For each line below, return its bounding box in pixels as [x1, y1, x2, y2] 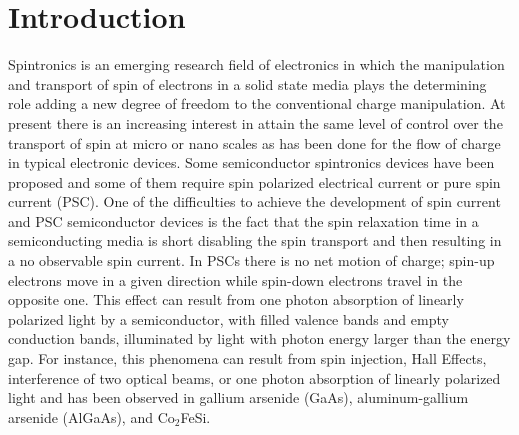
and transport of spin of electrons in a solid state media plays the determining [8, 73, 487, 94]
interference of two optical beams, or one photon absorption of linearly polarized [8, 367, 501, 388]
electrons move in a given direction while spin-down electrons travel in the [8, 269, 463, 290]
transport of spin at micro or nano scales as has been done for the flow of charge [8, 132, 501, 153]
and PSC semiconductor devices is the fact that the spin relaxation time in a [8, 210, 479, 231]
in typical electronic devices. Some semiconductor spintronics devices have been [8, 152, 495, 173]
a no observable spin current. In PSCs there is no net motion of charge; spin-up [8, 250, 495, 271]
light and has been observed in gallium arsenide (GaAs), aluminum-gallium [8, 387, 469, 408]
